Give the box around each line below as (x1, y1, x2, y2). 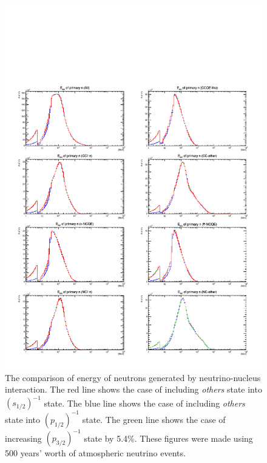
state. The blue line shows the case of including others (44, 396, 245, 409)
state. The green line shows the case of (82, 413, 226, 425)
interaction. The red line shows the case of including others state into (5, 383, 262, 396)
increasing (5, 431, 42, 444)
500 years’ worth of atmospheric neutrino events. (5, 447, 186, 459)
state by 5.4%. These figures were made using (84, 431, 253, 444)
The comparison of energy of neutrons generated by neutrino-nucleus (5, 371, 261, 384)
